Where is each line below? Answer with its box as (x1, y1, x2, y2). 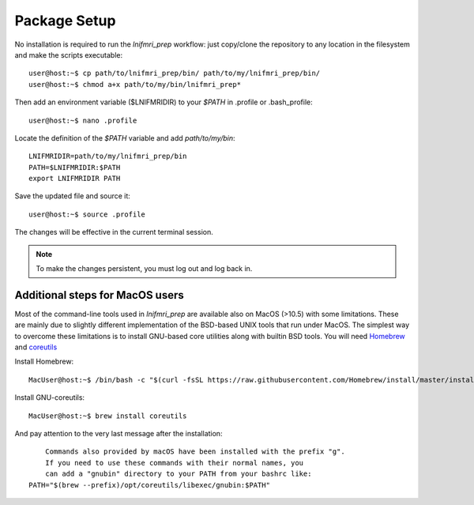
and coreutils (14, 342, 58, 352)
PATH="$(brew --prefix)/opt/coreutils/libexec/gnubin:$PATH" (28, 481, 270, 489)
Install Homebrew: (14, 356, 74, 367)
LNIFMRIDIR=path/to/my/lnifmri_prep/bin (28, 152, 187, 161)
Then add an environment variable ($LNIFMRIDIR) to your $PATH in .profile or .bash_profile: (14, 97, 313, 107)
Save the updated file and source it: (14, 191, 130, 201)
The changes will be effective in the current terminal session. (14, 228, 213, 237)
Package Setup (14, 12, 116, 29)
